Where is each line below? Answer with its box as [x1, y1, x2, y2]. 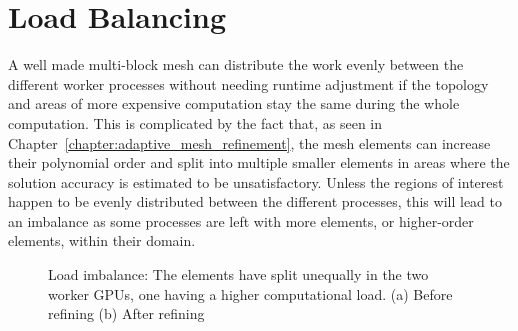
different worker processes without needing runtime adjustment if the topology [8, 73, 489, 94]
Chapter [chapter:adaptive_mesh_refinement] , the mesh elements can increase [8, 132, 491, 153]
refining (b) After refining [48, 303, 205, 324]
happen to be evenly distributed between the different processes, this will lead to [8, 191, 502, 212]
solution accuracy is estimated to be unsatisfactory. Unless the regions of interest [8, 171, 504, 192]
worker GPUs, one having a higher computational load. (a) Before [48, 283, 453, 304]
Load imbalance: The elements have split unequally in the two [48, 264, 429, 285]
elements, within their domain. [8, 230, 196, 251]
